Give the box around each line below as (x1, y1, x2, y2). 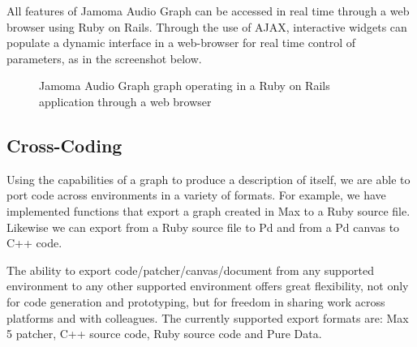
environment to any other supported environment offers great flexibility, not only (6, 277, 409, 294)
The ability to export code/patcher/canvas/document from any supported (6, 261, 374, 278)
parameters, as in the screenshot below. (6, 49, 202, 66)
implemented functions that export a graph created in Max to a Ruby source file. (6, 202, 411, 219)
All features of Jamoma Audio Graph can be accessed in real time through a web (6, 2, 410, 19)
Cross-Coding (6, 132, 123, 157)
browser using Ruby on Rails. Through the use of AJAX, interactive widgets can (6, 18, 407, 35)
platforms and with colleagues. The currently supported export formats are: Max (6, 309, 409, 326)
